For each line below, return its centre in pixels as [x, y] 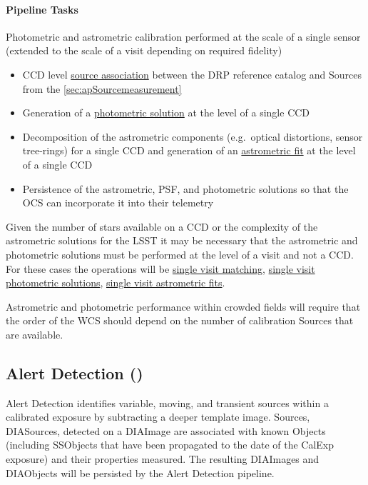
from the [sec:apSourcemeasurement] [102, 88]
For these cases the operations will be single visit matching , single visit [160, 268]
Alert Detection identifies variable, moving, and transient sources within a [167, 402]
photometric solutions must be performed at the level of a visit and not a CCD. [180, 254]
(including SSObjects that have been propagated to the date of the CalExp [170, 445]
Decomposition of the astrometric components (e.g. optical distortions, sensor [193, 136]
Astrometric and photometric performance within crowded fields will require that [183, 306]
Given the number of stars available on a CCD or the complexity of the [162, 226]
